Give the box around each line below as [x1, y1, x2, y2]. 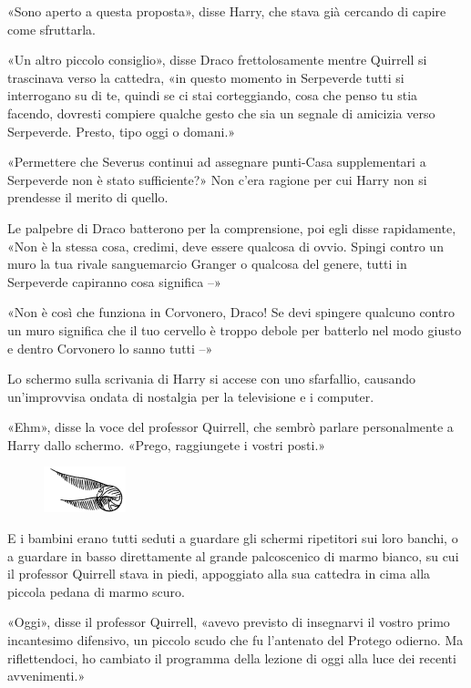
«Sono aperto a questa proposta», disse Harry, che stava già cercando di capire [7, 2, 446, 20]
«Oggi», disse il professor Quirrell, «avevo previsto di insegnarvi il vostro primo [7, 612, 450, 632]
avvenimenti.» [7, 666, 86, 685]
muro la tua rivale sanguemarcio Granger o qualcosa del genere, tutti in [7, 254, 407, 273]
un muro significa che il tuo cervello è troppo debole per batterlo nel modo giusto [7, 320, 462, 339]
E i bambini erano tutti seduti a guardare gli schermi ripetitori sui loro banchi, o [7, 529, 458, 548]
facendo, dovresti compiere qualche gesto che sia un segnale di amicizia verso [7, 103, 435, 122]
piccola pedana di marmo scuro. [7, 581, 185, 601]
